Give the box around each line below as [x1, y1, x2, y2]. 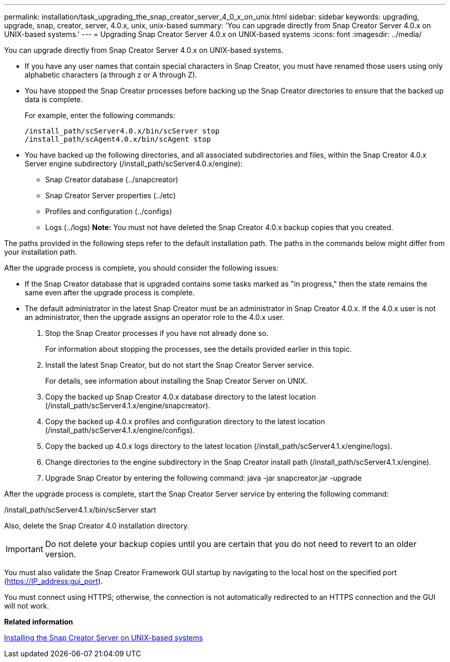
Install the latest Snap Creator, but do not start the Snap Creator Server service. [45, 361, 314, 369]
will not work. [4, 601, 49, 610]
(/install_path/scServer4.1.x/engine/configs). [45, 426, 195, 434]
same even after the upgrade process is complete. [25, 288, 195, 297]
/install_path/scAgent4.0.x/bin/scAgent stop [25, 135, 211, 143]
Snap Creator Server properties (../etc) [45, 191, 176, 200]
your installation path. [4, 248, 77, 256]
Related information [4, 617, 73, 626]
